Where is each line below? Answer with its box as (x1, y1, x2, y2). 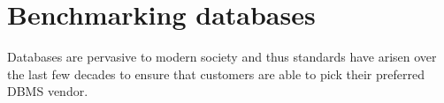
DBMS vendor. (7, 82, 88, 100)
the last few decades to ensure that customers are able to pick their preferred (7, 64, 425, 83)
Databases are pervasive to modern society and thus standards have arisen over (7, 48, 437, 66)
